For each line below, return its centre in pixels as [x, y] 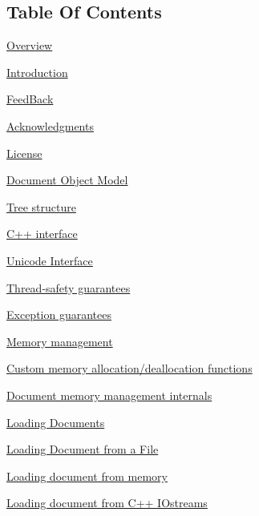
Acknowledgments [50, 125]
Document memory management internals [109, 395]
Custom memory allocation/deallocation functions [129, 368]
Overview [30, 45]
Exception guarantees [59, 314]
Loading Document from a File [83, 449]
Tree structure [41, 206]
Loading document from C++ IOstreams [107, 503]
